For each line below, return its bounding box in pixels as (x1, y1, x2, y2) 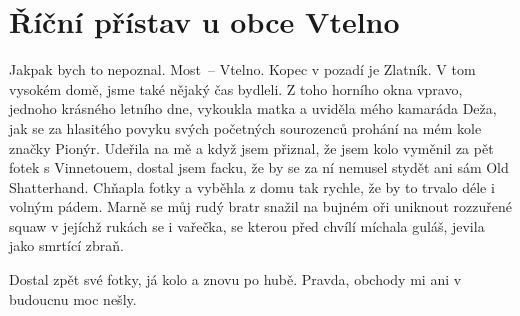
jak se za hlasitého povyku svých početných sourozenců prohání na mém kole (9, 117, 482, 138)
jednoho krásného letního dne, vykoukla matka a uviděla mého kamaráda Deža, (9, 98, 497, 119)
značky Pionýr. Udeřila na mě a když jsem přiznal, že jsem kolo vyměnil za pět (9, 137, 494, 158)
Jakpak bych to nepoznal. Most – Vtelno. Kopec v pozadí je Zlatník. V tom (9, 59, 476, 80)
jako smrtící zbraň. (9, 235, 124, 256)
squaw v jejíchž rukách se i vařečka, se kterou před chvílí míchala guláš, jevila (9, 215, 485, 236)
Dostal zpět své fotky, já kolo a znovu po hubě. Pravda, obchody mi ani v (9, 269, 462, 290)
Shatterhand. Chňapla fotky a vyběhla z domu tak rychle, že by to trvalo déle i (9, 176, 495, 197)
